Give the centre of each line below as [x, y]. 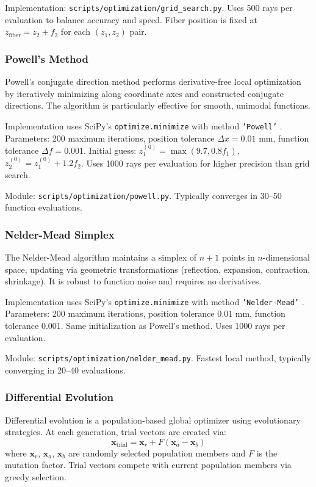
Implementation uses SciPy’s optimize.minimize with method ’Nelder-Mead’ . [155, 301]
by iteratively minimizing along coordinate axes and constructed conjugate [144, 93]
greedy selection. [36, 477]
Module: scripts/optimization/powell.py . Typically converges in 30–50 [143, 195]
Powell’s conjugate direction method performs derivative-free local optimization [153, 81]
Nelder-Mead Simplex [60, 234]
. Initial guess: [110, 150]
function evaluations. [44, 207]
